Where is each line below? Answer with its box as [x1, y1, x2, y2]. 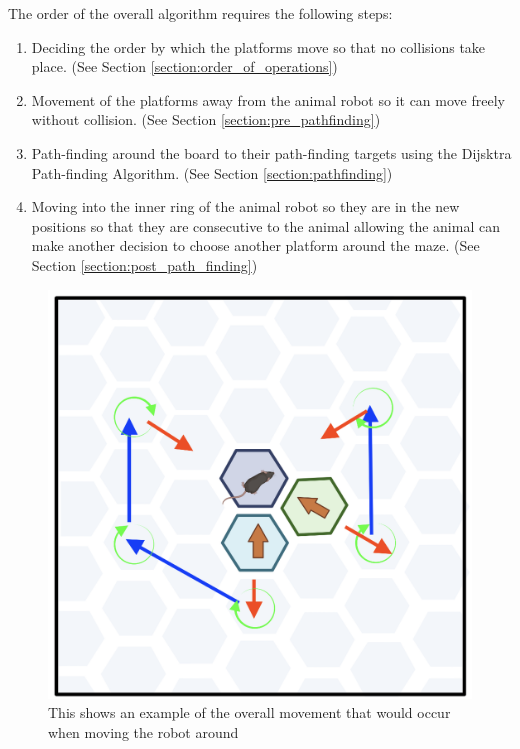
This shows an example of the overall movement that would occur [48, 702, 451, 723]
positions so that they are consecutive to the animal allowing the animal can [31, 215, 500, 236]
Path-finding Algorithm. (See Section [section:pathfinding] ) [31, 162, 393, 183]
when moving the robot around [48, 721, 239, 742]
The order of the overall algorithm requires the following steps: [8, 3, 393, 23]
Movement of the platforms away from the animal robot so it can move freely [31, 89, 505, 110]
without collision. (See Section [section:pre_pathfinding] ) [31, 109, 381, 130]
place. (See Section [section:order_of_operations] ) [31, 56, 338, 77]
